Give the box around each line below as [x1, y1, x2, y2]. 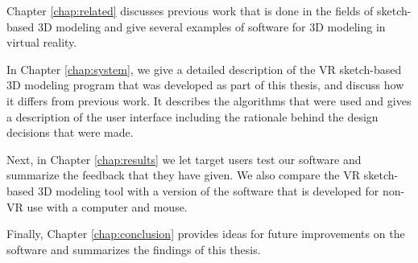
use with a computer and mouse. [27, 198, 188, 215]
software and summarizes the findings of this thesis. [6, 240, 261, 257]
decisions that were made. [6, 124, 134, 141]
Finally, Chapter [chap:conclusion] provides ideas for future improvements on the [6, 225, 405, 242]
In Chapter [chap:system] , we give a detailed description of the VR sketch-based [6, 60, 402, 77]
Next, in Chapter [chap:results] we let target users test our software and [6, 150, 362, 167]
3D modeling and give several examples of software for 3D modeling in [37, 18, 386, 35]
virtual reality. [6, 34, 77, 51]
